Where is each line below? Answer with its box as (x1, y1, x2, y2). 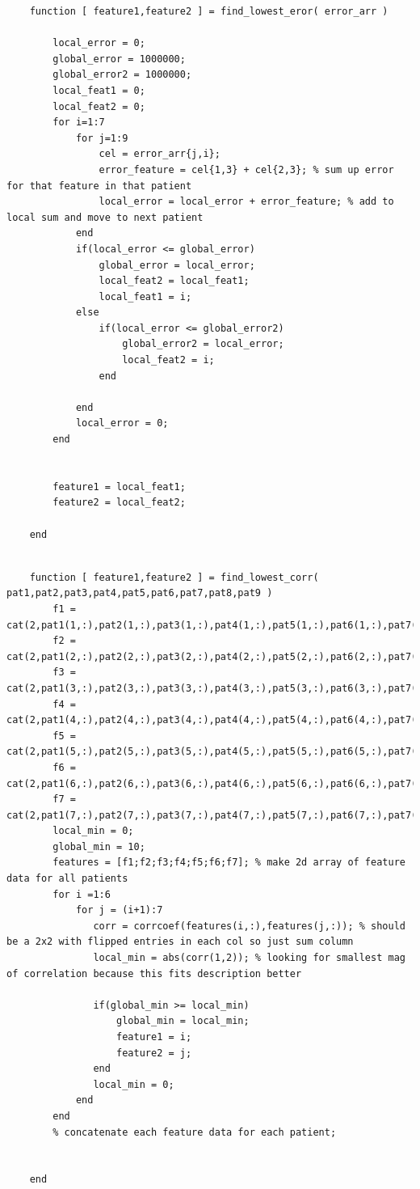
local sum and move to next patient (6, 211, 204, 223)
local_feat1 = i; (99, 290, 192, 303)
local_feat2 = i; (122, 354, 215, 366)
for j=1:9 (75, 132, 128, 144)
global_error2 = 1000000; (52, 69, 192, 81)
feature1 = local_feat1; (52, 480, 186, 493)
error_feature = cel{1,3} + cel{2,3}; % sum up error (99, 163, 394, 176)
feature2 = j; (116, 1047, 192, 1059)
